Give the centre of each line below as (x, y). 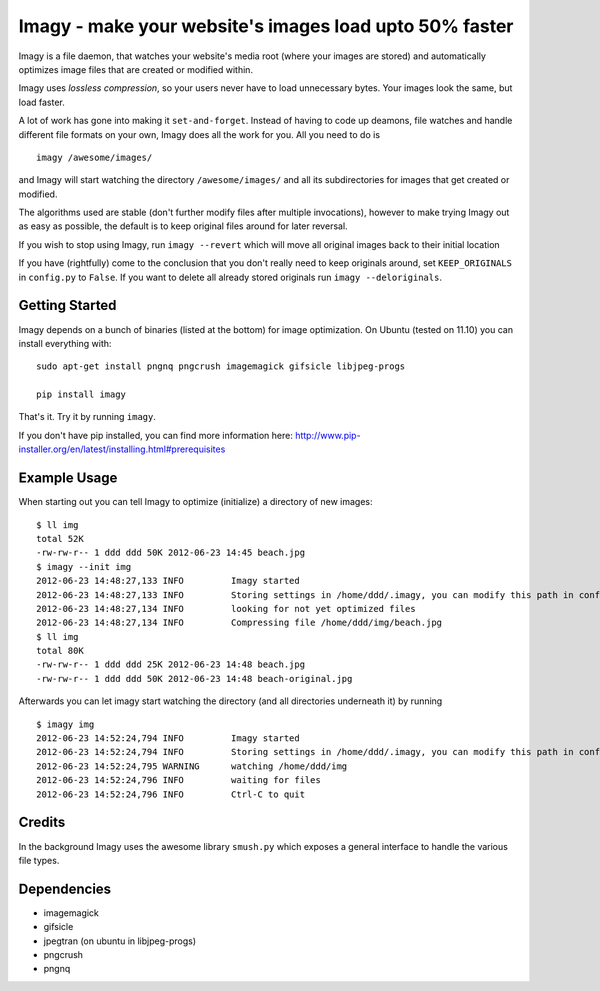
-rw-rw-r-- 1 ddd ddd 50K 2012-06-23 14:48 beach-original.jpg (194, 678)
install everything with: (65, 343)
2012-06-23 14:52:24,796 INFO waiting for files (179, 780)
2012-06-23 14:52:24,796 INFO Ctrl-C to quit (170, 794)
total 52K (60, 538)
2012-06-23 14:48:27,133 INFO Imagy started (168, 581)
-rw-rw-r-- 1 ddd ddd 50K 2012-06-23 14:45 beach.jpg (170, 553)
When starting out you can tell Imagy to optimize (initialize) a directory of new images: (196, 502)
